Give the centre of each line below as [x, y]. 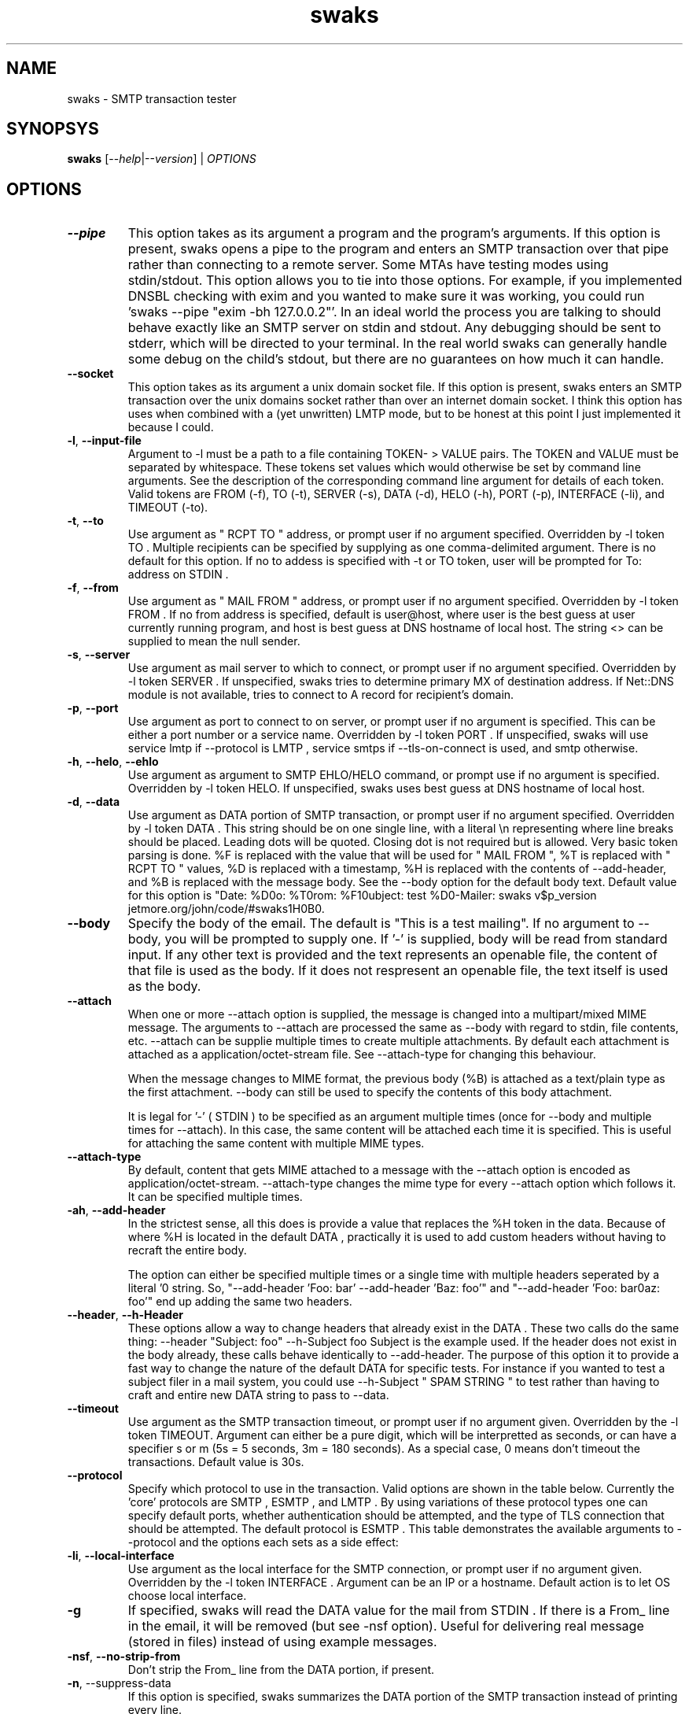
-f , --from [93, 588]
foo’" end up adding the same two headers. [240, 1302]
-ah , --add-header [116, 1210]
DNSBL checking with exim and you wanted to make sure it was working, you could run [386, 296]
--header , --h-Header [125, 1315]
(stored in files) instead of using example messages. [282, 1642]
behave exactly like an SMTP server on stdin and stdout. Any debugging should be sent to [394, 328]
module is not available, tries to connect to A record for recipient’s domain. [321, 695]
